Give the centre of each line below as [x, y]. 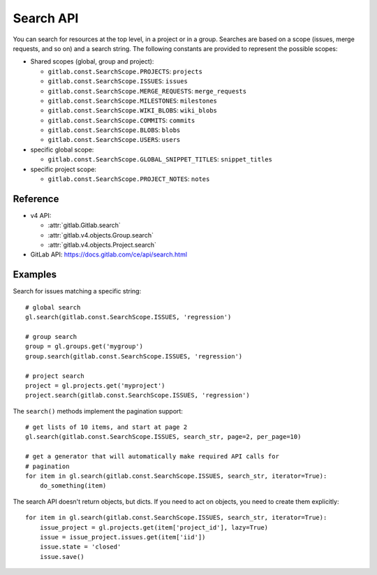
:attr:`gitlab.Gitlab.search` [84, 225]
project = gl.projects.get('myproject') [95, 385]
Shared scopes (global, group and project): [92, 61]
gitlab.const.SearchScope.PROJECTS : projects [125, 71]
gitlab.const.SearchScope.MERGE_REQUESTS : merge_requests [147, 91]
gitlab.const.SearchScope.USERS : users [114, 140]
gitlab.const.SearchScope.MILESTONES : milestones [133, 101]
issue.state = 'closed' [80, 547]
